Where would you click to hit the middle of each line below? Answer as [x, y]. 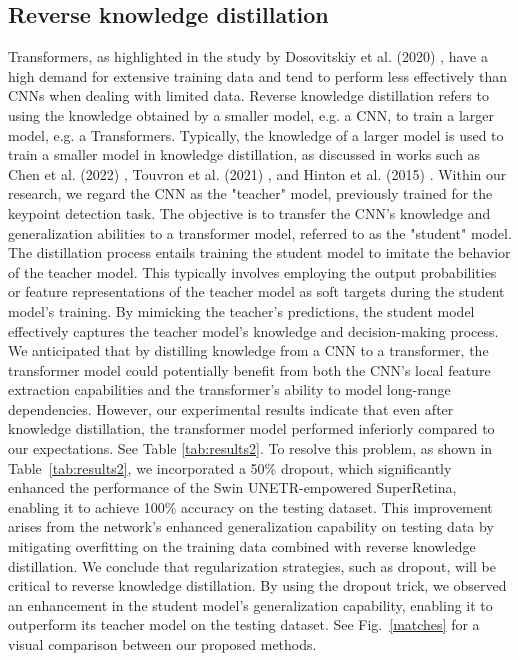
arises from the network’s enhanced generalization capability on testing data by [251, 526]
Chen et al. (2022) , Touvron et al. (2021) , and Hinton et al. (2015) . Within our [257, 173]
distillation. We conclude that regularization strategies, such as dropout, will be [252, 565]
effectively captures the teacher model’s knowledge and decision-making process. [253, 330]
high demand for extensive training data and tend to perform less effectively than [257, 75]
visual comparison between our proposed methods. [162, 644]
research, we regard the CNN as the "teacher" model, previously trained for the [250, 193]
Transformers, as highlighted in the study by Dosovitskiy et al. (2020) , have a [248, 56]
